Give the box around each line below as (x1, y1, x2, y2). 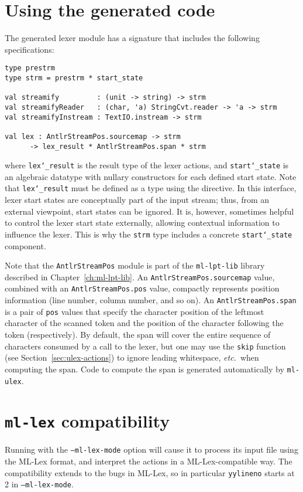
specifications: (5, 43, 54, 55)
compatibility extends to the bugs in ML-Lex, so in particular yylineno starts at (5, 466, 295, 479)
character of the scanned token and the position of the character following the (5, 317, 284, 329)
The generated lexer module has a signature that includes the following (5, 32, 260, 44)
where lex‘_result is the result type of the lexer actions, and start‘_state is (5, 159, 289, 171)
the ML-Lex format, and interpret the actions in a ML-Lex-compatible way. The (5, 455, 292, 467)
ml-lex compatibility (5, 409, 170, 433)
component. (5, 239, 46, 252)
